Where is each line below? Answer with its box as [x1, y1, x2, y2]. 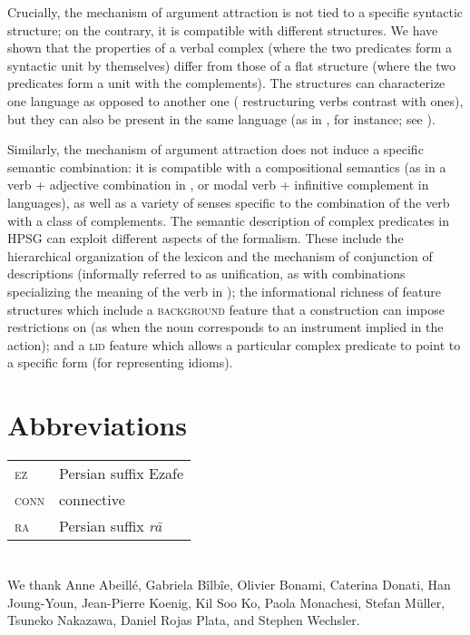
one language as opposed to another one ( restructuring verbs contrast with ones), [7, 91, 464, 110]
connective [59, 489, 125, 510]
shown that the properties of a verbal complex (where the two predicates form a [7, 38, 453, 57]
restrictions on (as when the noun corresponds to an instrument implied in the [7, 317, 444, 337]
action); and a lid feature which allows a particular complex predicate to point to [7, 335, 461, 354]
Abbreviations [7, 406, 187, 444]
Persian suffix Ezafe [59, 463, 184, 484]
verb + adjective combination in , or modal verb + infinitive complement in [7, 175, 429, 194]
